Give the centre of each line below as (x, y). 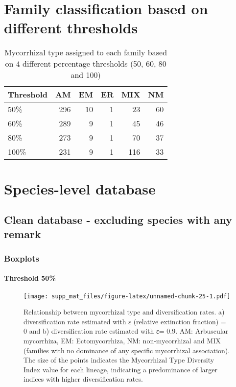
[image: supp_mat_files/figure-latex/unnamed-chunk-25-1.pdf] (127, 296)
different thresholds (71, 28)
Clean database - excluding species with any (118, 220)
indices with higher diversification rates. (83, 379)
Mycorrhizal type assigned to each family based (86, 52)
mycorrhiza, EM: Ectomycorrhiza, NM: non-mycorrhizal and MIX (122, 340)
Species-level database (80, 188)
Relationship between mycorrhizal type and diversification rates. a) (124, 312)
